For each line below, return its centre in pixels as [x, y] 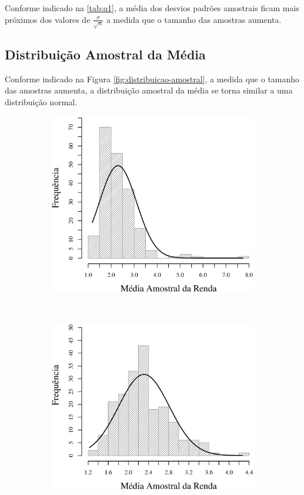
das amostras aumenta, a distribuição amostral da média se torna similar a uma [149, 90]
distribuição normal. [41, 101]
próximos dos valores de [48, 19]
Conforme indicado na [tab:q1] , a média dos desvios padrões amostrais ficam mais [152, 8]
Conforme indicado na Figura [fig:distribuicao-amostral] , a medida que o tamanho [152, 78]
